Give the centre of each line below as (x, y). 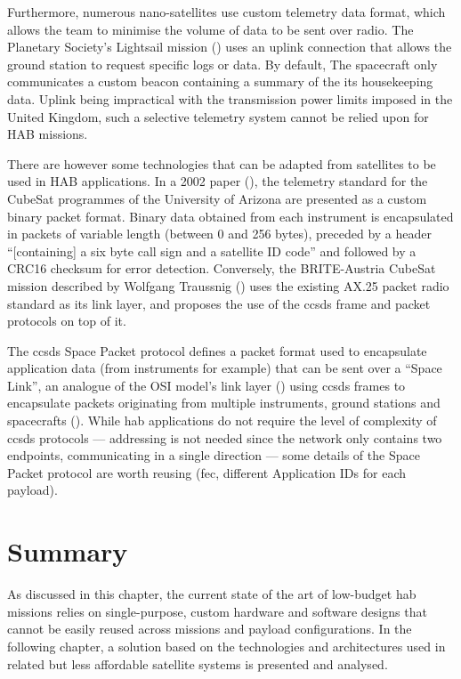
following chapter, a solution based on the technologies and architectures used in (226, 646)
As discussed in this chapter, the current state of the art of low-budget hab (212, 594)
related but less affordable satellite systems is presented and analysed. (198, 663)
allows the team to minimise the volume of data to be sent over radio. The (210, 29)
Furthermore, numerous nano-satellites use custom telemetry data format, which (226, 12)
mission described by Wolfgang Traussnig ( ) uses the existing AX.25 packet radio (228, 285)
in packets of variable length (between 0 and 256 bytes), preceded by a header (220, 234)
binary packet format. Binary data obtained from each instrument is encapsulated (230, 216)
